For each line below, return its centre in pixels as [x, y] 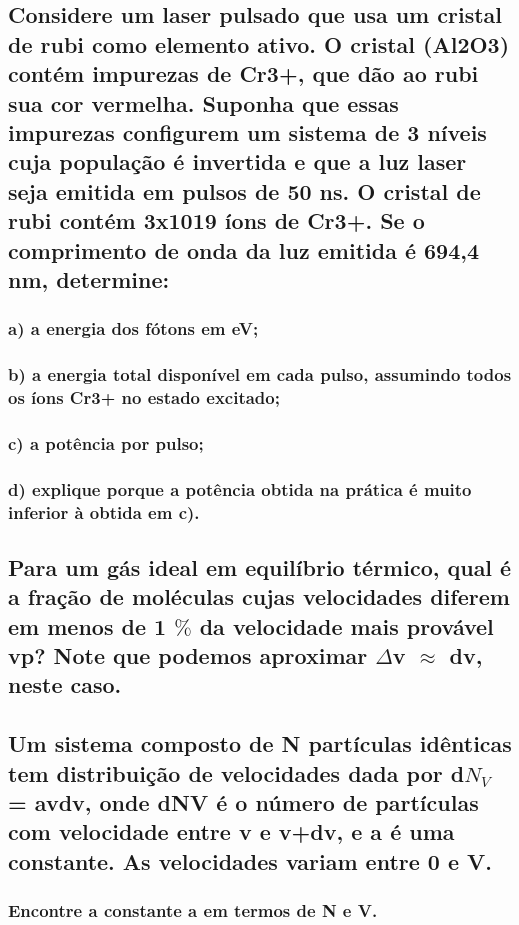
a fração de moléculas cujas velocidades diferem [259, 596]
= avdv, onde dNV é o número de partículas [243, 802]
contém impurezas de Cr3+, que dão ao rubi [243, 73]
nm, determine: [89, 278]
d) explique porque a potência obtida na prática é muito [240, 488]
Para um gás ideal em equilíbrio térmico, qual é [260, 566]
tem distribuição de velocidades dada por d [236, 772]
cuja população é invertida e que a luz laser [237, 161]
